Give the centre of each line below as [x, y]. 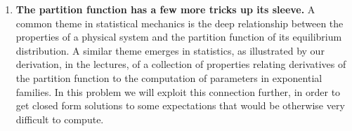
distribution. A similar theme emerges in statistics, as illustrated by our [170, 50]
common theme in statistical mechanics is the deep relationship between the [180, 23]
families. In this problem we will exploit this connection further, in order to [178, 91]
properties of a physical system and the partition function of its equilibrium [179, 37]
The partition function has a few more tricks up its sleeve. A [165, 9]
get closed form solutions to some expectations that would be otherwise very [180, 105]
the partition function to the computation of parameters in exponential [169, 77]
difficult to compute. [60, 119]
